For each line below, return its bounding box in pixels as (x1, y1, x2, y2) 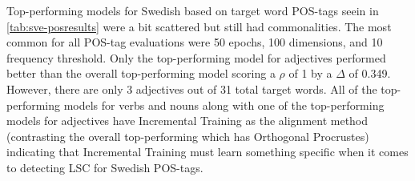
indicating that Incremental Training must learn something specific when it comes (6, 143, 409, 160)
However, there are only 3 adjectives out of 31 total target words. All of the (6, 80, 377, 97)
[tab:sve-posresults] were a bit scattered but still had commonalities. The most (6, 18, 392, 34)
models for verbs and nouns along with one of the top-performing (63, 96, 385, 113)
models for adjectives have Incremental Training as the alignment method (6, 112, 369, 129)
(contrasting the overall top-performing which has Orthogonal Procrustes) (6, 127, 369, 144)
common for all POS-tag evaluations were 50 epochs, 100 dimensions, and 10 (6, 34, 383, 50)
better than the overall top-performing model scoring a (6, 65, 276, 82)
